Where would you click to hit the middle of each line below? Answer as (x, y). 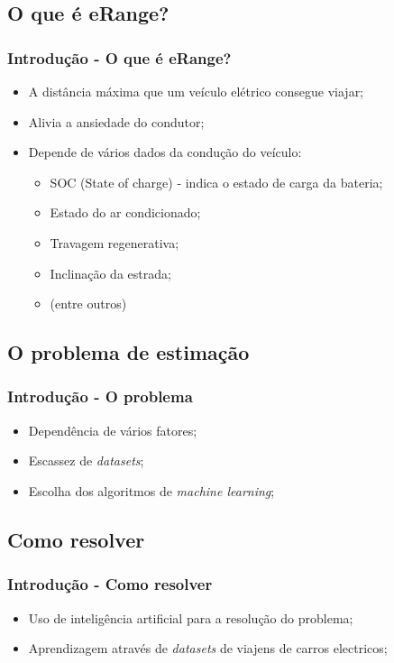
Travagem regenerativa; (115, 242)
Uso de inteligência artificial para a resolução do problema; (191, 617)
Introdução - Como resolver (110, 584)
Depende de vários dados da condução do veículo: (165, 152)
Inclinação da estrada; (110, 273)
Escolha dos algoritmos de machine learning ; (151, 490)
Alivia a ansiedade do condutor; (116, 121)
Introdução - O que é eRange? (119, 57)
